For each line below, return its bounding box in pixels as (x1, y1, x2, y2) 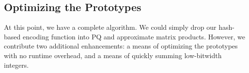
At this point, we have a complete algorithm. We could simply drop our (4, 22, 217, 32)
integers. (4, 60, 29, 70)
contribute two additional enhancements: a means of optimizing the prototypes (4, 41, 238, 51)
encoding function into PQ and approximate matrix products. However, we (22, 31, 245, 41)
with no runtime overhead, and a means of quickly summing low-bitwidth (4, 50, 222, 60)
